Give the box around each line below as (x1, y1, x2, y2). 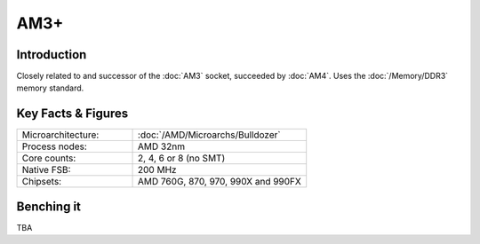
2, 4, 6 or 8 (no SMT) (138, 152, 226, 164)
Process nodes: (21, 140, 88, 153)
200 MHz (138, 164, 177, 177)
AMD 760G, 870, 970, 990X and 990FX (138, 176, 301, 188)
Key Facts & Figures (16, 106, 129, 122)
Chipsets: (21, 176, 62, 188)
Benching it (16, 199, 82, 214)
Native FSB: (21, 164, 71, 177)
